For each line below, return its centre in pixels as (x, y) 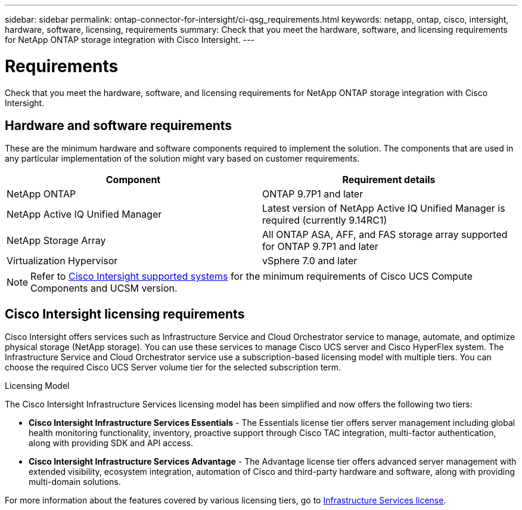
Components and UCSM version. (104, 288)
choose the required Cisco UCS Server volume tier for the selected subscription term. (173, 367)
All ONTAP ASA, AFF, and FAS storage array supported (385, 235)
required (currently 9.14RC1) (325, 220)
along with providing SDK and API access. (111, 443)
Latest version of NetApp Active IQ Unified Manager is (384, 208)
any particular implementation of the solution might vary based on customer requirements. (182, 159)
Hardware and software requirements (119, 125)
